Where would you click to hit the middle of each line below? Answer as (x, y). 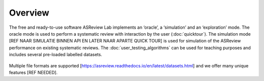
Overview (29, 13)
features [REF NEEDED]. (33, 72)
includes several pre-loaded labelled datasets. (55, 55)
